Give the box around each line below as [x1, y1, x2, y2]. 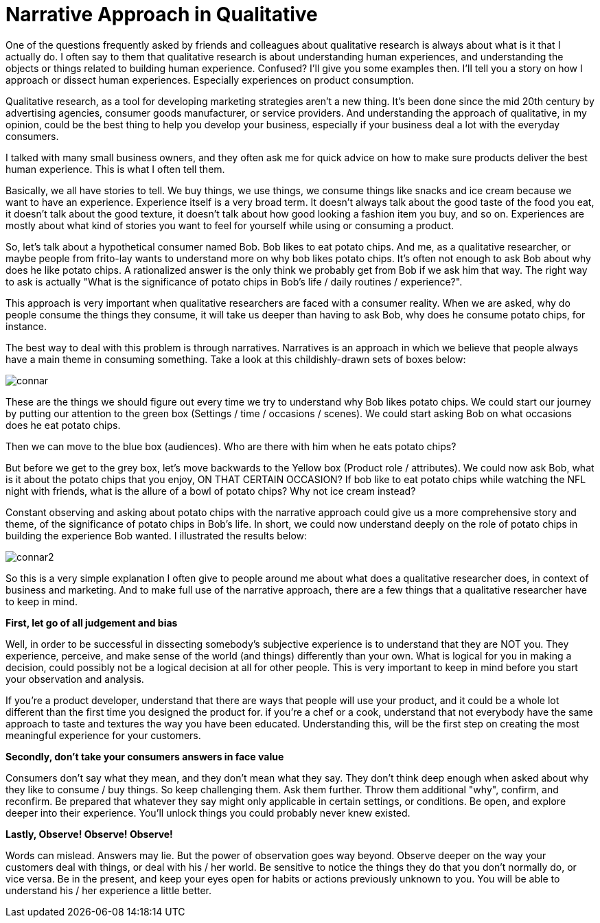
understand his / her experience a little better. [5, 884, 211, 896]
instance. [5, 320, 47, 332]
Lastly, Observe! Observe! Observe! [5, 828, 173, 840]
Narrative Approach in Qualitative [5, 3, 318, 26]
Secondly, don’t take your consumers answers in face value [5, 750, 284, 762]
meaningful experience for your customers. [5, 729, 201, 741]
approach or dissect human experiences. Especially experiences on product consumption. [5, 73, 414, 86]
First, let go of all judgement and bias [5, 616, 178, 629]
